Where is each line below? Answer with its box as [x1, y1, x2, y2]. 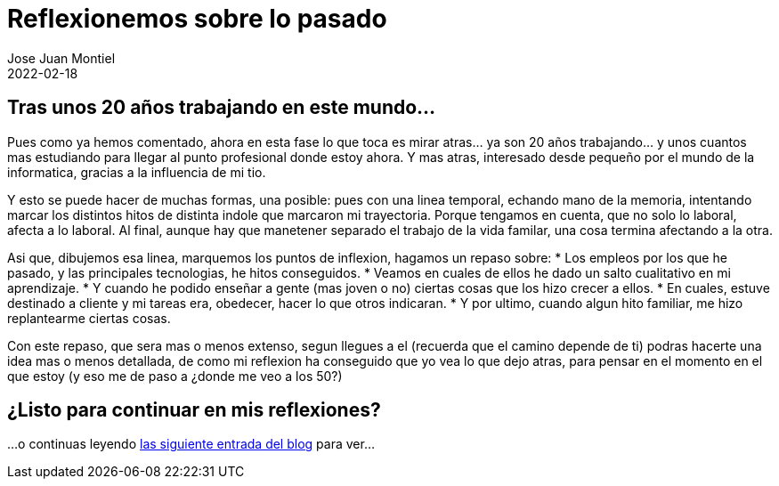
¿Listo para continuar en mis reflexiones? [7, 399, 381, 422]
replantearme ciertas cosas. [7, 310, 171, 326]
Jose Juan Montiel [7, 50, 116, 66]
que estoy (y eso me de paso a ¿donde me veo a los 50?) [7, 368, 343, 384]
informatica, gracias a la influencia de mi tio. [7, 164, 266, 180]
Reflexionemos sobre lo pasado [7, 4, 387, 34]
